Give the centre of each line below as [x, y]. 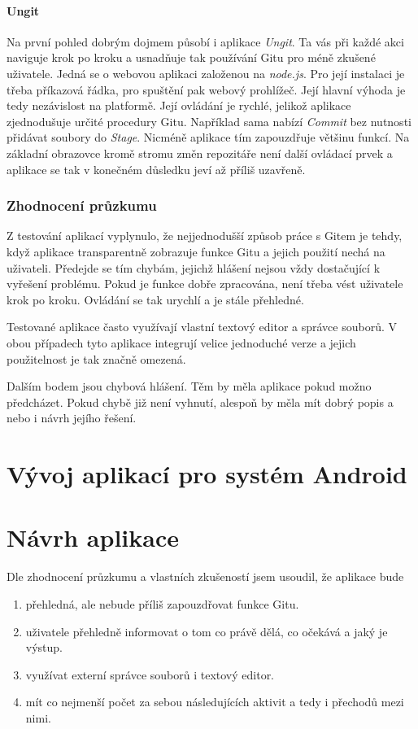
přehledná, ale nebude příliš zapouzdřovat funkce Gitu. [162, 603]
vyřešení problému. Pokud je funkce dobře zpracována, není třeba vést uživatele [205, 284]
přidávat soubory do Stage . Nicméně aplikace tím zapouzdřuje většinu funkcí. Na [208, 137]
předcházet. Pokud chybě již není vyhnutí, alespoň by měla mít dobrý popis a [200, 402]
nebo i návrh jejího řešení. [72, 418]
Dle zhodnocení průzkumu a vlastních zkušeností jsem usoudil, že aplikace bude [205, 576]
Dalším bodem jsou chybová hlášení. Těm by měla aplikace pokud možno [189, 386]
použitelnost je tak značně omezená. [96, 358]
